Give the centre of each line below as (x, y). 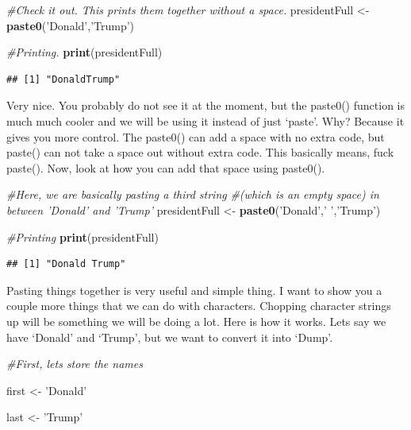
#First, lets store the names (75, 364)
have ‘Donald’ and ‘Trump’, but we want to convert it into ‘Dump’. (170, 337)
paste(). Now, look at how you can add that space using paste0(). (166, 167)
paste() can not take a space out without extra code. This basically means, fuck (200, 152)
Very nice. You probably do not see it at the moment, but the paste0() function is (205, 105)
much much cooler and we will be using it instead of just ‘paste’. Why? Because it (205, 120)
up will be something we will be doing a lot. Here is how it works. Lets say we (196, 321)
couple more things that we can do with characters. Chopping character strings (199, 306)
